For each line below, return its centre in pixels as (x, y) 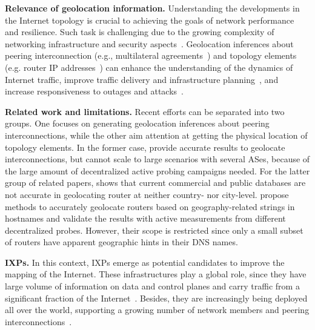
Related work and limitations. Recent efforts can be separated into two (145, 111)
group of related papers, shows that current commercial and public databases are (155, 183)
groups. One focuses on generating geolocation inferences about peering (137, 123)
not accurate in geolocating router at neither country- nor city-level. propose (147, 194)
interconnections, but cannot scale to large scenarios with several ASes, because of (157, 159)
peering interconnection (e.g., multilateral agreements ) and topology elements (151, 55)
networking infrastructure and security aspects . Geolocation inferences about (149, 43)
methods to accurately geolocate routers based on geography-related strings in (150, 206)
